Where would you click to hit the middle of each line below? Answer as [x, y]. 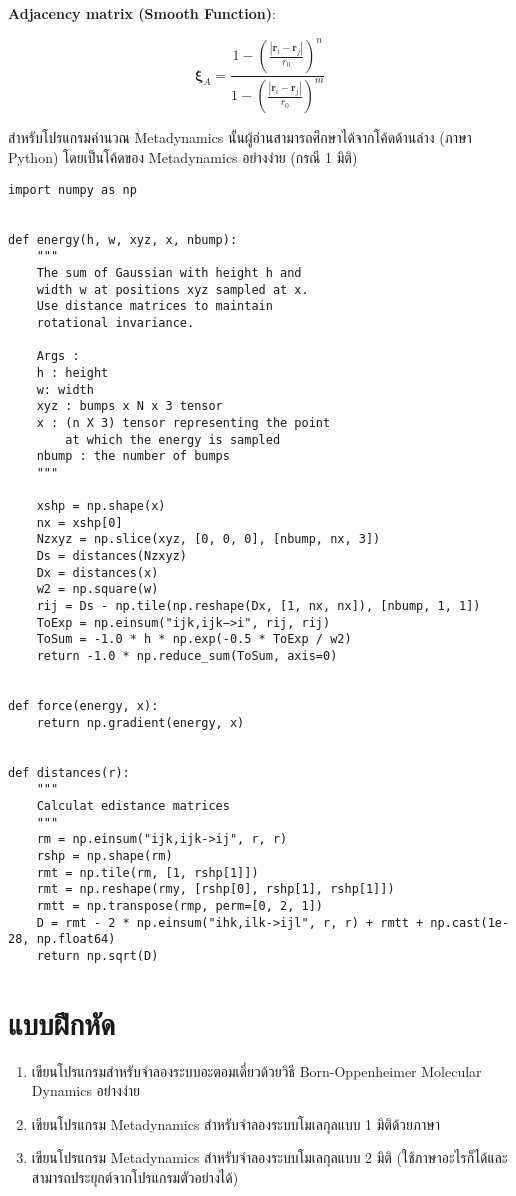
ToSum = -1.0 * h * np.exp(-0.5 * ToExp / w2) [194, 639]
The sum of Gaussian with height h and [169, 272]
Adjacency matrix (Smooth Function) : [142, 13]
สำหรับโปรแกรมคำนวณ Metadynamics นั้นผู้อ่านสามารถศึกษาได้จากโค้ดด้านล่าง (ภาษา [240, 137]
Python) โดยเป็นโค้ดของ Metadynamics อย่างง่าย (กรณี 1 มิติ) [183, 157]
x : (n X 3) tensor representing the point [183, 422]
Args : [58, 356]
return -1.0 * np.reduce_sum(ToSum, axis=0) [187, 656]
